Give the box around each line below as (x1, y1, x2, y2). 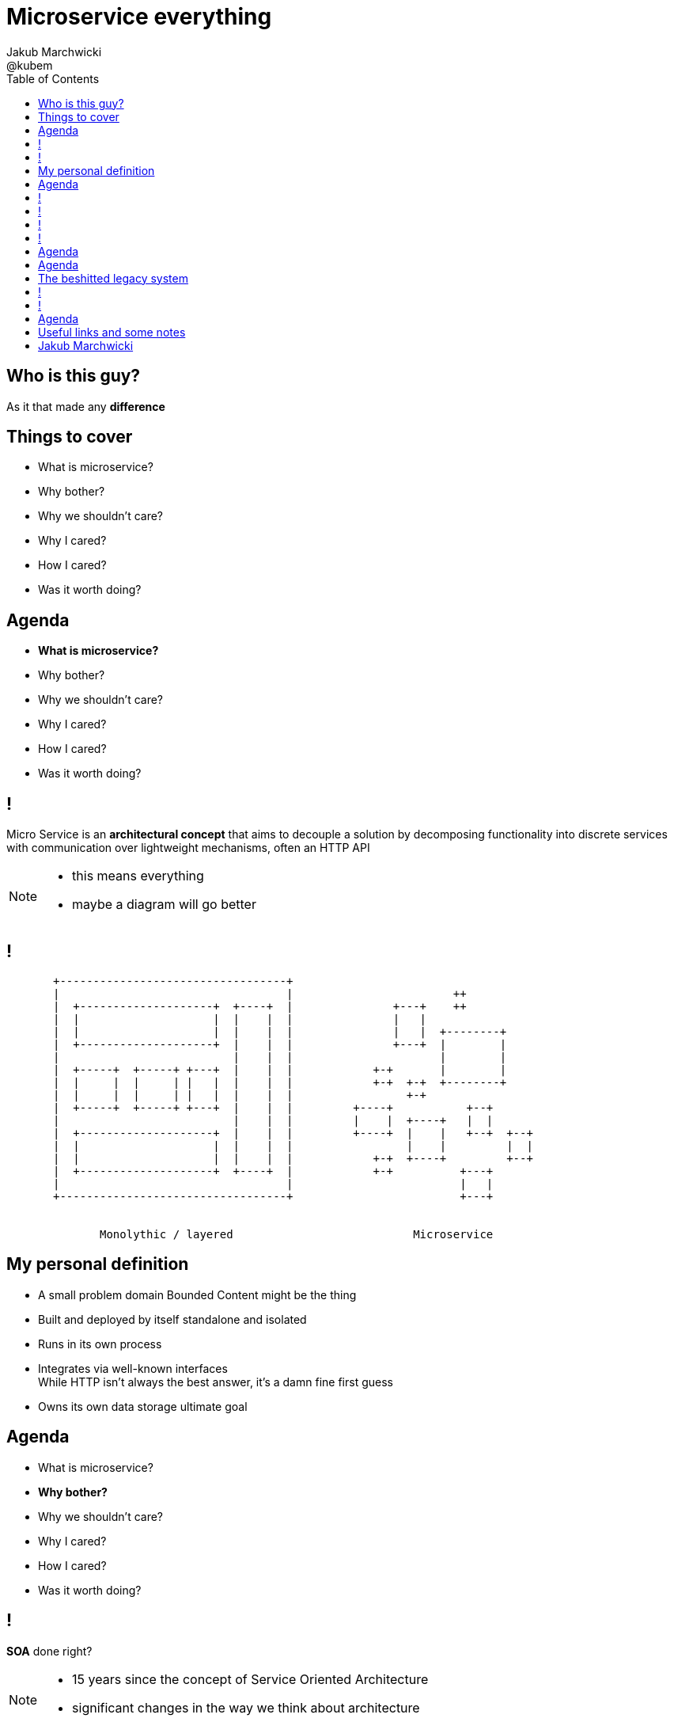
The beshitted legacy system (38, 271, 188, 285)
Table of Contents (6, 71, 100, 86)
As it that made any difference (6, 399, 165, 413)
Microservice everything (6, 3, 272, 30)
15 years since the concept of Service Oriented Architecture (72, 1671, 429, 1687)
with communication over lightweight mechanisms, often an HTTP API (6, 841, 370, 855)
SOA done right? (6, 1644, 93, 1658)
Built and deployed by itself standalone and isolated (38, 1312, 307, 1326)
